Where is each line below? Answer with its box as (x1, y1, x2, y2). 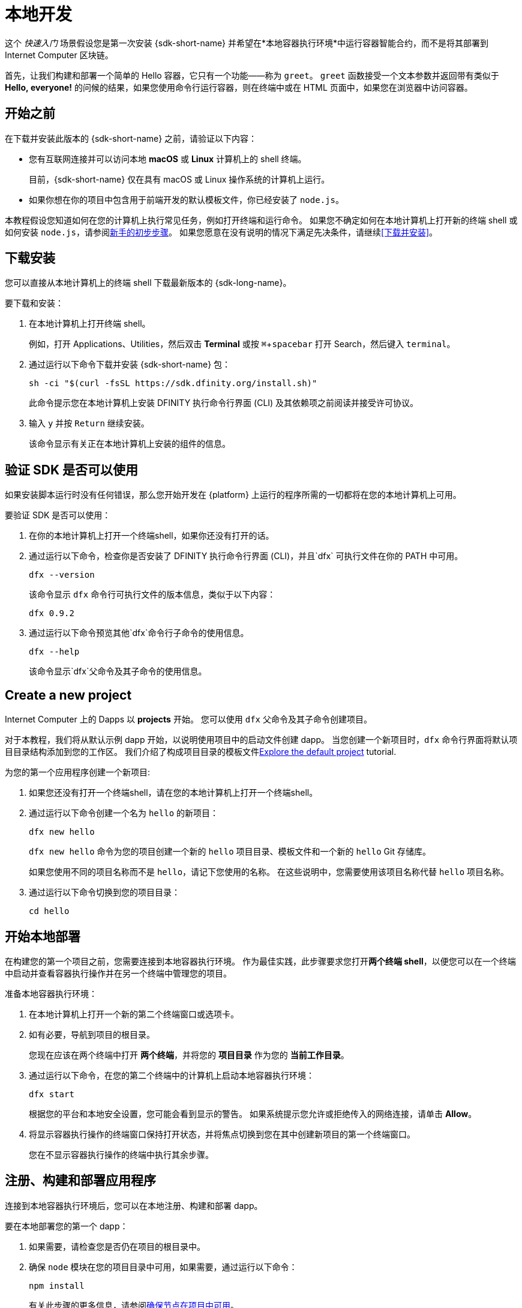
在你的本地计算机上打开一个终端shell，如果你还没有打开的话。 (29, 530, 274, 541)
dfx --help (29, 647, 80, 657)
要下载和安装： (5, 298, 64, 309)
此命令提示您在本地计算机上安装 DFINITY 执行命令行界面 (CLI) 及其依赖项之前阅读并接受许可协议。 (29, 398, 419, 408)
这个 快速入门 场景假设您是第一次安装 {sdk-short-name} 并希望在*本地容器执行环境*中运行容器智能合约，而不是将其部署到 (5, 37, 489, 48)
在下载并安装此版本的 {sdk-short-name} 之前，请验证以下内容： (5, 133, 257, 144)
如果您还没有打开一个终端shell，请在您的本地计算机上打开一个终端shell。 (29, 787, 318, 798)
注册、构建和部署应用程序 (5, 1173, 156, 1188)
